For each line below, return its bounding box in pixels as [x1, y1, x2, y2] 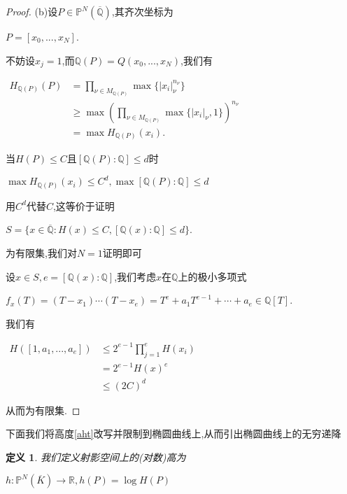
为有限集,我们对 [6, 245, 77, 260]
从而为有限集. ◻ [6, 402, 80, 417]
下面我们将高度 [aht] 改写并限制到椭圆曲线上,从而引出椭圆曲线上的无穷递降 [6, 426, 341, 441]
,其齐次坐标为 [111, 4, 173, 18]
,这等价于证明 [52, 198, 115, 213]
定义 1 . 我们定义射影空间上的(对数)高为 [6, 449, 186, 464]
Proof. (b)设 [6, 4, 58, 18]
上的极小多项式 [178, 269, 247, 283]
